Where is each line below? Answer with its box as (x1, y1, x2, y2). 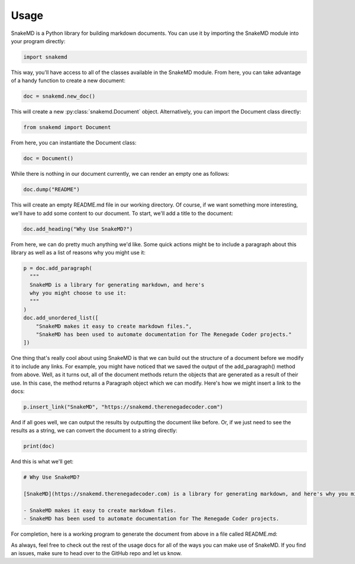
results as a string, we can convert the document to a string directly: (11, 427, 177, 434)
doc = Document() (23, 155, 74, 162)
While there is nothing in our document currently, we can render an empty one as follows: (11, 170, 230, 178)
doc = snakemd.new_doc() (23, 93, 96, 100)
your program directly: (11, 37, 66, 44)
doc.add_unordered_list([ (23, 314, 99, 321)
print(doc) (23, 443, 55, 450)
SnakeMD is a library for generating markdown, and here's (30, 281, 205, 288)
